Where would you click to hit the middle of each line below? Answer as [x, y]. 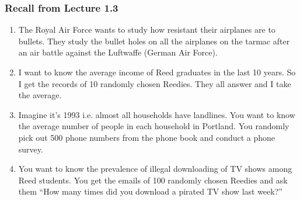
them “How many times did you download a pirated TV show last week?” [150, 191]
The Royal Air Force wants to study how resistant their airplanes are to [147, 30]
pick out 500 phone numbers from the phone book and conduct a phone [147, 137]
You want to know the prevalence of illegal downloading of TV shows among [155, 169]
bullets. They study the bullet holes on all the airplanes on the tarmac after [154, 41]
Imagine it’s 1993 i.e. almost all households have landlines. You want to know [157, 114]
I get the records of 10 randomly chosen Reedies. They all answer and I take [155, 83]
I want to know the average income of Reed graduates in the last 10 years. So [157, 72]
